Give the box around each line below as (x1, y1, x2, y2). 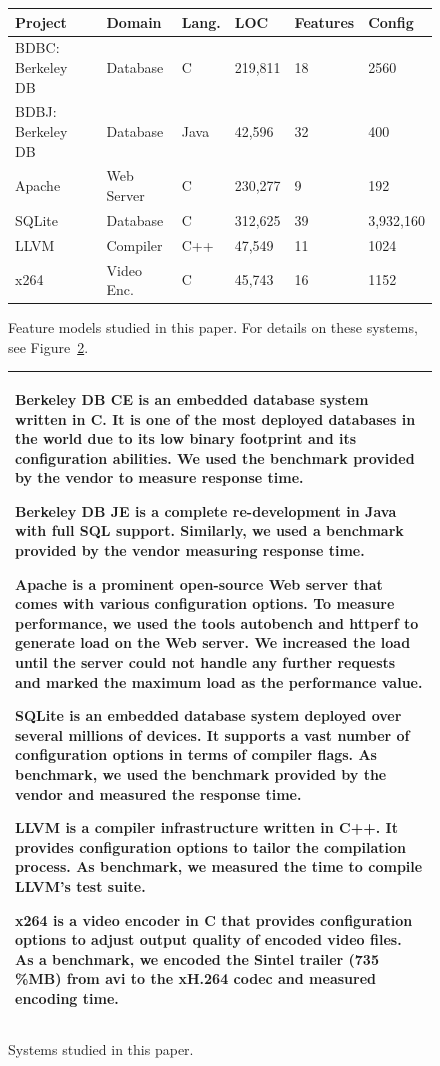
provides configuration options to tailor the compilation (15, 836, 406, 857)
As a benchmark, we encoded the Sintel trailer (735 (15, 948, 379, 969)
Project (15, 11, 67, 32)
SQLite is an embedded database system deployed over (15, 705, 402, 726)
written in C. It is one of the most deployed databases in (15, 408, 416, 429)
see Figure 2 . (8, 336, 89, 357)
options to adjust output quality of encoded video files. (15, 929, 402, 950)
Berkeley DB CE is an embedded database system (15, 388, 369, 409)
